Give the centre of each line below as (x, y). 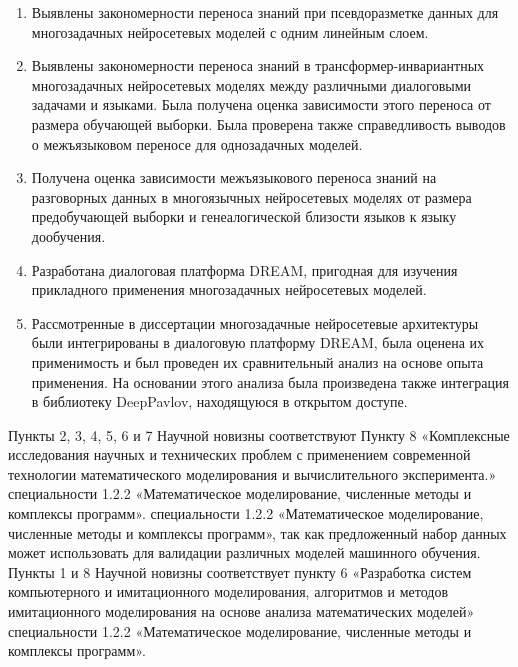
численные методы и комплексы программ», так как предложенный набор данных (257, 532)
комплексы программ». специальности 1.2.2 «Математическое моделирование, (246, 513)
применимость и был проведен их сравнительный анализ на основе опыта (257, 361)
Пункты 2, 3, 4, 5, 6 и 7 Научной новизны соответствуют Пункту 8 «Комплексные (259, 434)
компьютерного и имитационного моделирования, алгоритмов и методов (228, 591)
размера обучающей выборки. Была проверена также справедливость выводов (268, 123)
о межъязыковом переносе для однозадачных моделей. (197, 143)
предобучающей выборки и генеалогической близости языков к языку (244, 216)
